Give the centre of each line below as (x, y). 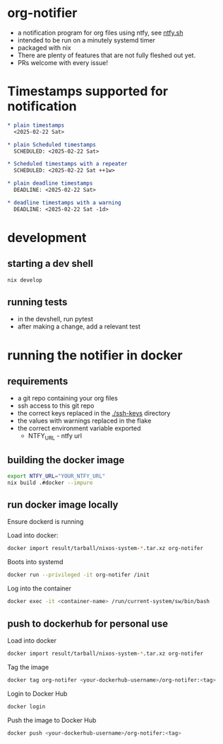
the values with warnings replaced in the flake (84, 421)
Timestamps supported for (88, 92)
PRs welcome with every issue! (62, 62)
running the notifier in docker (95, 355)
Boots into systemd (35, 562)
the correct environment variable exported (79, 428)
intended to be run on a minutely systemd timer (86, 40)
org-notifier (42, 13)
